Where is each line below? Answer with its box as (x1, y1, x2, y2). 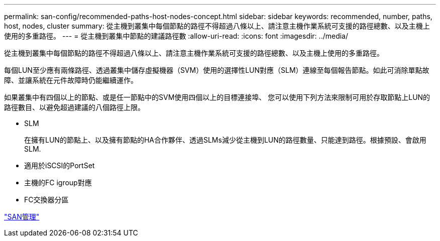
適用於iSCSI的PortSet (24, 161, 95, 170)
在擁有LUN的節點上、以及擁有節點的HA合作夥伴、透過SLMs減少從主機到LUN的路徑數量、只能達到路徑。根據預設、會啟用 (24, 136, 426, 144)
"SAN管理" (4, 212, 40, 221)
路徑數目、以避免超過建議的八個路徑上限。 (4, 103, 145, 111)
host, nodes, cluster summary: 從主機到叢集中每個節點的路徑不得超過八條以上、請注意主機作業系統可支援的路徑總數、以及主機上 (4, 22, 430, 30)
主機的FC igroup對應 (24, 178, 92, 187)
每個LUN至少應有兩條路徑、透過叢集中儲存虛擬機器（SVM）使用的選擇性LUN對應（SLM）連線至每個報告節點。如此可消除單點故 (4, 66, 429, 74)
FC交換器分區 (24, 195, 69, 204)
